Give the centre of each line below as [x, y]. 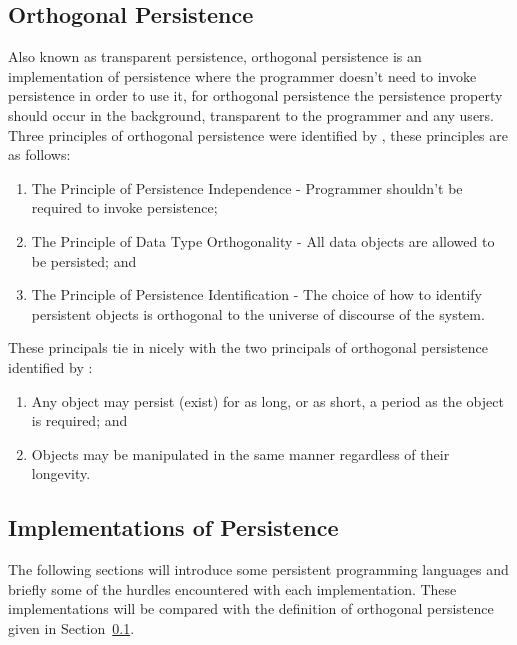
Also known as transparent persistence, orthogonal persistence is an [215, 56]
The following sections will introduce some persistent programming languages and [258, 569]
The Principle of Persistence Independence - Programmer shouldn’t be [247, 187]
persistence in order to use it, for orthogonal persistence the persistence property [255, 95]
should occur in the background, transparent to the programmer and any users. [251, 114]
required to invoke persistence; [124, 207]
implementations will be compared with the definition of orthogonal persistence [251, 608]
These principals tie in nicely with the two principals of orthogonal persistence [248, 347]
